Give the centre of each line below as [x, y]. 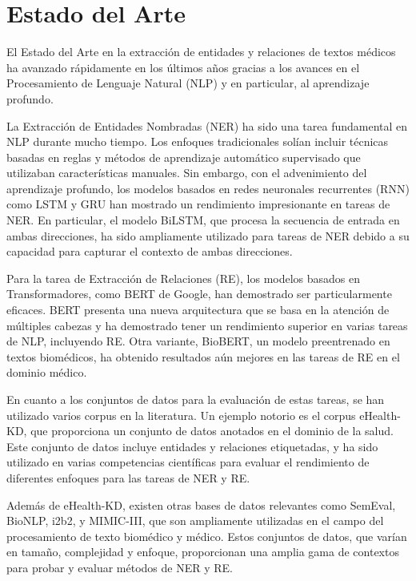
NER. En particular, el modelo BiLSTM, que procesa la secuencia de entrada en [203, 220]
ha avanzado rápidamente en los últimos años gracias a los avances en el [183, 67]
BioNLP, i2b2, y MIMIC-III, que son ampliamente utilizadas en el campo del [195, 520]
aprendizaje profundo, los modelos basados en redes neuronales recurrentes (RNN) [208, 188]
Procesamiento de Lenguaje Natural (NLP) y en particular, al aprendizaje [188, 83]
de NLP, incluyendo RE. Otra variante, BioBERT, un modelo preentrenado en [198, 341]
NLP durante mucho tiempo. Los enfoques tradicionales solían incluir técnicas [198, 141]
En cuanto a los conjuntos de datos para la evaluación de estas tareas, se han [196, 399]
